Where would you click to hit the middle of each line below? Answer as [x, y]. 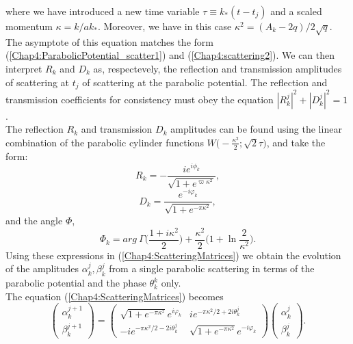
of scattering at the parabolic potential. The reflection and [205, 82]
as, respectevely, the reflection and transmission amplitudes [218, 68]
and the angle [34, 220]
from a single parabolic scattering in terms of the [212, 268]
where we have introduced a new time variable [103, 11]
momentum [29, 26]
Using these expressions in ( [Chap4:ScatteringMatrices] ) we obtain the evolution [173, 255]
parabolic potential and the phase [76, 283]
